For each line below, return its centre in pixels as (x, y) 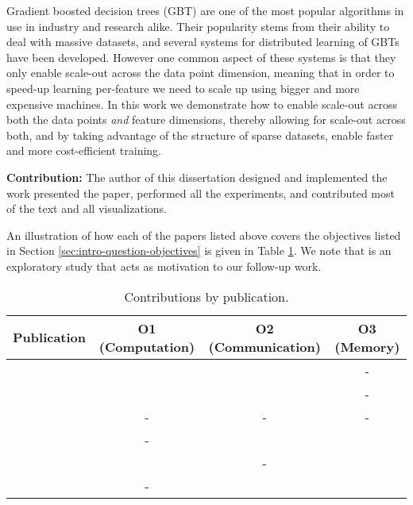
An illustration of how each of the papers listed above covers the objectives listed (204, 235)
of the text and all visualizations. (87, 208)
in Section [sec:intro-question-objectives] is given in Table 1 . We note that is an (199, 251)
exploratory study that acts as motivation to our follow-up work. (164, 266)
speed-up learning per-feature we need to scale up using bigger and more (183, 88)
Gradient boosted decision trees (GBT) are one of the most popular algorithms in (205, 10)
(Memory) (367, 346)
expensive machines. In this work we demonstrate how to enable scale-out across (202, 104)
